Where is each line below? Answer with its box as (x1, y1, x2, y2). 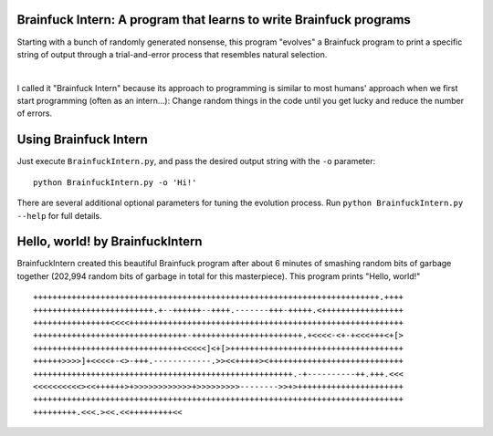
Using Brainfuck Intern (16, 132, 148, 148)
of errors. (16, 108, 53, 119)
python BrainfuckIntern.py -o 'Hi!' (33, 177, 197, 187)
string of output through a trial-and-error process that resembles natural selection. (16, 48, 328, 59)
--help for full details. (16, 210, 102, 221)
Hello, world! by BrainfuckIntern (16, 234, 203, 250)
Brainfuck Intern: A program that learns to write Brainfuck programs (16, 12, 411, 27)
